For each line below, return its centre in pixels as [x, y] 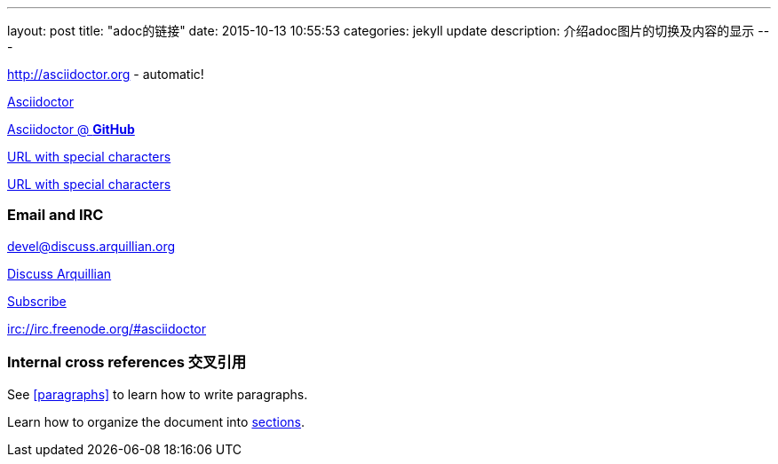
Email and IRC [56, 215]
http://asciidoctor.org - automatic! [106, 74]
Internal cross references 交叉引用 [127, 362]
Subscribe [37, 301]
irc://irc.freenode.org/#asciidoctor [107, 328]
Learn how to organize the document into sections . [156, 421]
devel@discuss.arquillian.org [91, 246]
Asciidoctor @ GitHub [71, 129]
